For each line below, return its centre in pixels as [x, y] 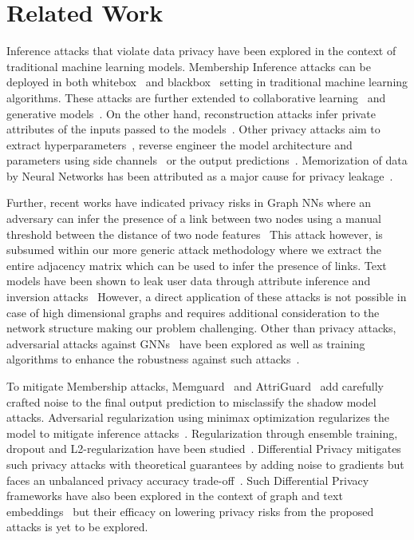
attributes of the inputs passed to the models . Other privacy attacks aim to [193, 129]
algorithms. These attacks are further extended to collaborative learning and [196, 97]
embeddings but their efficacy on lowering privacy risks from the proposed [190, 511]
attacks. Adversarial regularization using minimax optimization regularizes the [198, 417]
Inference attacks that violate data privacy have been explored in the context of [201, 51]
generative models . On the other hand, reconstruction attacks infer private [191, 113]
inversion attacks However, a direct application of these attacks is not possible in [207, 297]
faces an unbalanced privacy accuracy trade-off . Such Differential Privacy [188, 480]
